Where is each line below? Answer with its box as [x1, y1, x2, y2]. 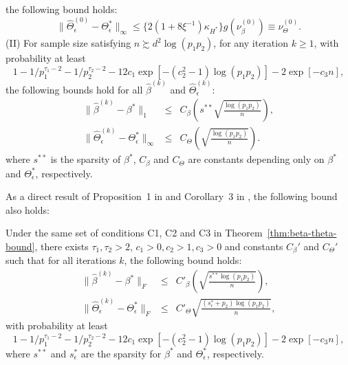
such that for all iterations [6, 253, 116, 267]
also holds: [6, 202, 50, 217]
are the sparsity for [80, 346, 162, 360]
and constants [224, 239, 283, 253]
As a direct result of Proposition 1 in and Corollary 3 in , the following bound [6, 189, 338, 203]
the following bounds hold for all [6, 82, 143, 96]
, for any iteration [213, 36, 288, 50]
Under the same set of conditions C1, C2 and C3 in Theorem [6, 225, 263, 240]
